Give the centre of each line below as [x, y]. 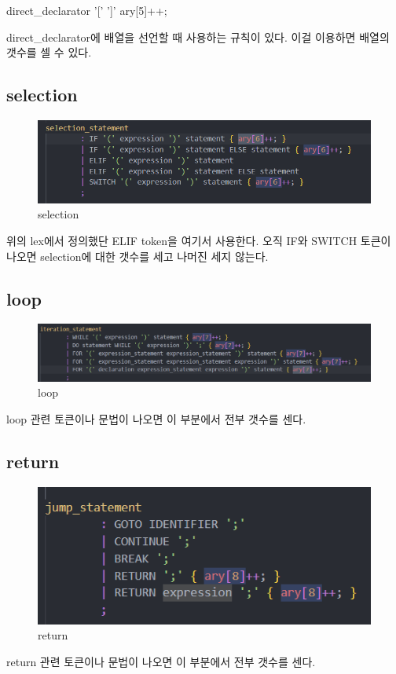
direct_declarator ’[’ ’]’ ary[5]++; [87, 10]
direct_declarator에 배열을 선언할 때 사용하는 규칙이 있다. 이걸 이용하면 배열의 [198, 37]
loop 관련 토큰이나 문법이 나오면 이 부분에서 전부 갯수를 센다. [156, 418]
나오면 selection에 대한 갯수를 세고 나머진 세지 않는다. [137, 256]
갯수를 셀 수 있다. [49, 52]
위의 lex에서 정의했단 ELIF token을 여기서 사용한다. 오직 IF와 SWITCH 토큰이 [199, 241]
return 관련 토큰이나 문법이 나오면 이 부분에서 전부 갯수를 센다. [161, 661]
